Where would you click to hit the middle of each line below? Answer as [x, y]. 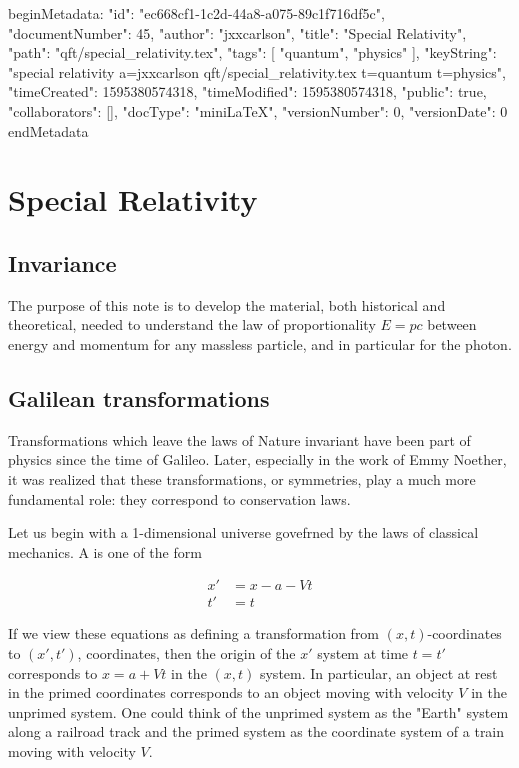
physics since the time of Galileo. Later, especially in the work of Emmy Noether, [257, 459]
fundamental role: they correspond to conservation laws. [179, 498]
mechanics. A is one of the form [105, 551]
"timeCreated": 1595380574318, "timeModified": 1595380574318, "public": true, [247, 91]
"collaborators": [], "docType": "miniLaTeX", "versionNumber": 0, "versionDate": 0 [258, 110]
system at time [363, 652]
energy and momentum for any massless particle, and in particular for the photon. [260, 343]
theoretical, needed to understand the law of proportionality [192, 324]
